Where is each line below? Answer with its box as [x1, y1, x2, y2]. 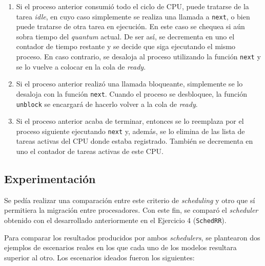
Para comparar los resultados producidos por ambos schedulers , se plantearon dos [4, 232, 260, 242]
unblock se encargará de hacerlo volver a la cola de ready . [16, 98, 198, 109]
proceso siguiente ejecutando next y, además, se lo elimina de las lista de [16, 125, 245, 136]
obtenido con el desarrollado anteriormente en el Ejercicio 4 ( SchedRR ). [4, 215, 227, 226]
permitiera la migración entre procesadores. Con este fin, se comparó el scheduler [4, 205, 258, 215]
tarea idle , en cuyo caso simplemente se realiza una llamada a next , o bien [16, 11, 250, 21]
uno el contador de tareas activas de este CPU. [16, 146, 164, 157]
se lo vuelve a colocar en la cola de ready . [16, 61, 146, 72]
